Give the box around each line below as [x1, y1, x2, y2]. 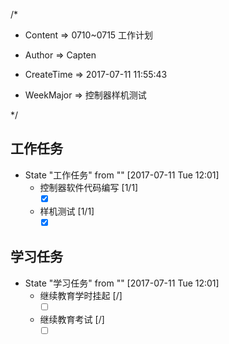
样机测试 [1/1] [39, 205, 95, 217]
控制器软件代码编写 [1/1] [39, 181, 139, 193]
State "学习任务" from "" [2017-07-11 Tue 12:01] [24, 277, 220, 289]
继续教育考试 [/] [39, 313, 105, 325]
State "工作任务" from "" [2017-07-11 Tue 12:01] [24, 169, 220, 181]
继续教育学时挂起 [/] [39, 289, 123, 301]
